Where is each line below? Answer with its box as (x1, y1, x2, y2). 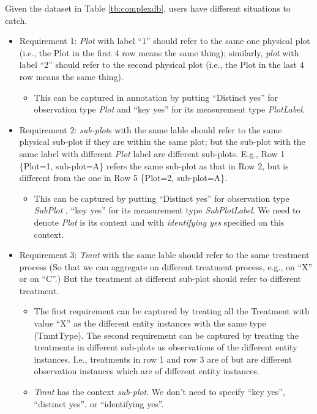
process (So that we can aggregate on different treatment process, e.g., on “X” (19, 260, 313, 273)
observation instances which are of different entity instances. (34, 364, 259, 377)
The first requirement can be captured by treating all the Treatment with (34, 305, 310, 317)
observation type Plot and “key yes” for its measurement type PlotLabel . (34, 103, 305, 116)
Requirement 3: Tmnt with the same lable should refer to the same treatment (19, 248, 310, 261)
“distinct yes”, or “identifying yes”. (34, 397, 164, 410)
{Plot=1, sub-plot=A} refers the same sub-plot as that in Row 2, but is (19, 159, 289, 172)
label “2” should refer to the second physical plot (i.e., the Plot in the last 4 (19, 58, 304, 71)
